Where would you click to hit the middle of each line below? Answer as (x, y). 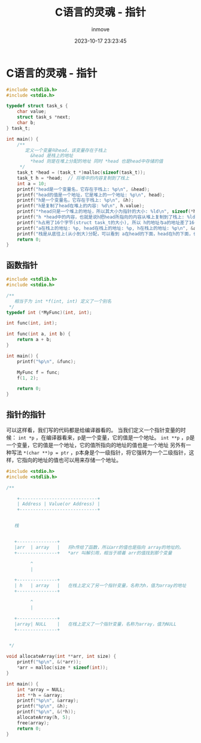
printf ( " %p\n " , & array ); (48, 701)
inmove (100, 29)
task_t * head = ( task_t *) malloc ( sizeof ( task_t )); (81, 173)
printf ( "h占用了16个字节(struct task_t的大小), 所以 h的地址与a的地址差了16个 (108, 222)
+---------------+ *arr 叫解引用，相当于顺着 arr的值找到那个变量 (93, 553)
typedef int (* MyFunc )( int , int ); (49, 312)
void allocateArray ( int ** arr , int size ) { (61, 657)
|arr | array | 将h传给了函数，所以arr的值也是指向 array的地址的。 (99, 547)
